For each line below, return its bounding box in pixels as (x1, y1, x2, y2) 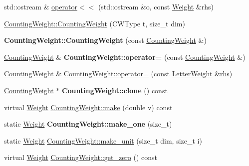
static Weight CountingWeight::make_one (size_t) (4, 119, 172, 129)
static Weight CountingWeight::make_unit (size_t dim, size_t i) (4, 135, 202, 146)
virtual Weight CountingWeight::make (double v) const (4, 102, 173, 112)
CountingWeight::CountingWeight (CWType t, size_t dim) (4, 18, 185, 28)
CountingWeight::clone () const (61, 85, 168, 95)
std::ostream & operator (4, 1, 77, 11)
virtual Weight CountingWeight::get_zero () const (4, 152, 158, 163)
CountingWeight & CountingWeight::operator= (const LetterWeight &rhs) (4, 68, 233, 79)
